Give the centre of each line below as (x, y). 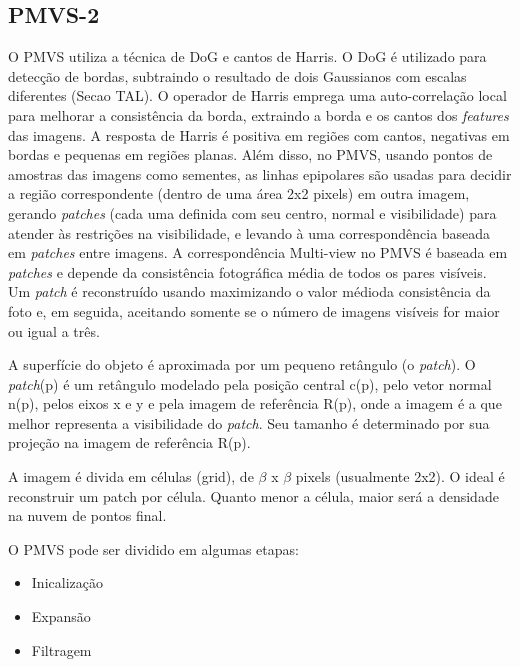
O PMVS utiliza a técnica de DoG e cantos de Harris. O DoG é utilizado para (247, 56)
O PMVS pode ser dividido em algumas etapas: (153, 548)
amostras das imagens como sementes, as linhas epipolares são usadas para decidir (260, 173)
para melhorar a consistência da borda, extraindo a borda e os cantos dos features (258, 114)
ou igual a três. (54, 330)
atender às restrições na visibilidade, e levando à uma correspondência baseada (249, 232)
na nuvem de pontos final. (87, 515)
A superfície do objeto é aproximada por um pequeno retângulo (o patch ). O (242, 364)
